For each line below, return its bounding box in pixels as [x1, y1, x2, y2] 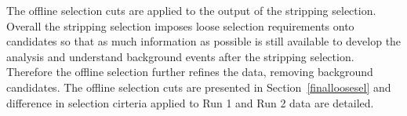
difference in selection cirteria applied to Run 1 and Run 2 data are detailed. [6, 94, 374, 111]
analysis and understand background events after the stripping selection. [6, 48, 354, 64]
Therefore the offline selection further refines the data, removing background [6, 63, 373, 80]
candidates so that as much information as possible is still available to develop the [6, 33, 402, 49]
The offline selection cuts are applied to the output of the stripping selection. [6, 2, 376, 18]
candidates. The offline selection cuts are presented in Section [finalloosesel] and [6, 78, 391, 95]
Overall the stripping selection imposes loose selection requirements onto [6, 17, 354, 34]
